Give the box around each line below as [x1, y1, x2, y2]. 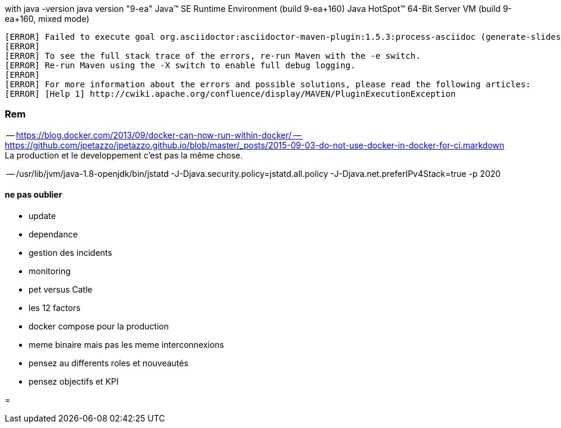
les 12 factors [29, 302, 81, 313]
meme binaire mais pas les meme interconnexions [29, 339, 224, 350]
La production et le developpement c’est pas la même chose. [5, 150, 243, 160]
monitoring [29, 265, 71, 276]
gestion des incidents [29, 247, 112, 258]
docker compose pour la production [29, 321, 169, 331]
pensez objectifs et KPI [29, 376, 119, 386]
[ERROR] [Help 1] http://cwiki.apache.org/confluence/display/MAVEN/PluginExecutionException [5, 89, 456, 99]
